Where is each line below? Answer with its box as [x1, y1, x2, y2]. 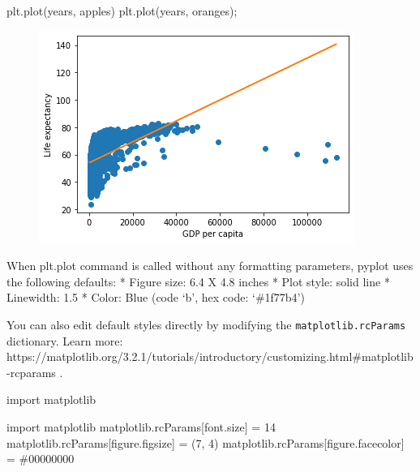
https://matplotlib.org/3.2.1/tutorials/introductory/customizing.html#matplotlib [6, 348, 414, 365]
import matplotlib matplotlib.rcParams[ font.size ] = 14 [6, 418, 276, 435]
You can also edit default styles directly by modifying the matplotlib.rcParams [6, 315, 406, 333]
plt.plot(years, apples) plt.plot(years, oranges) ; [6, 2, 238, 19]
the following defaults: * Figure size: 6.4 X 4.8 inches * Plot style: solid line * [6, 272, 390, 290]
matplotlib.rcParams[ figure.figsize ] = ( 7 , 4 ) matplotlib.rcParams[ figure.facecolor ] [6, 434, 405, 451]
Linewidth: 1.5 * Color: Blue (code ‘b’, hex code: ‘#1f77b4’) [6, 289, 305, 306]
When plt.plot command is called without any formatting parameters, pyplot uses [6, 257, 414, 274]
